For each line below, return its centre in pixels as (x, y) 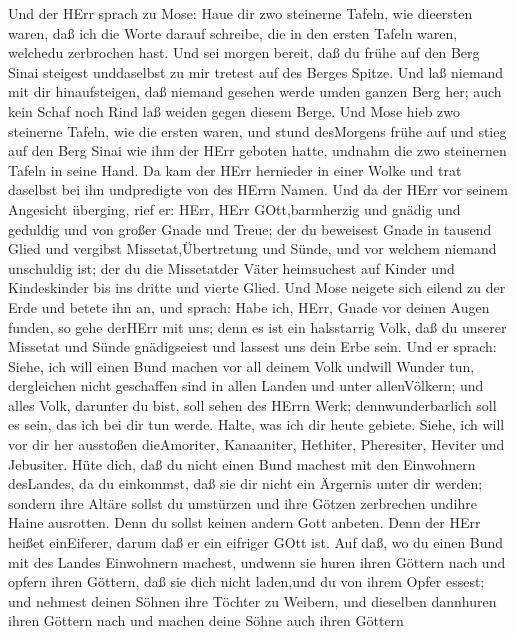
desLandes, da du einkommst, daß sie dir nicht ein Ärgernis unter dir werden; (245, 483)
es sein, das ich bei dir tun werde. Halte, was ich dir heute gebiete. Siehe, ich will (256, 424)
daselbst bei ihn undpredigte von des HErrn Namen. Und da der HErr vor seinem (258, 189)
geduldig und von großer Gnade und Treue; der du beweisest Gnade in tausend (250, 228)
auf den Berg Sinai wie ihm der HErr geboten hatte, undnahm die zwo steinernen (257, 150)
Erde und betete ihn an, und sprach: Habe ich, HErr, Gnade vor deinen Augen (249, 306)
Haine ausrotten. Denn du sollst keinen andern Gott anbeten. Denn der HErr (244, 522)
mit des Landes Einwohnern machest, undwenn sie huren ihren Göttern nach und (257, 561)
